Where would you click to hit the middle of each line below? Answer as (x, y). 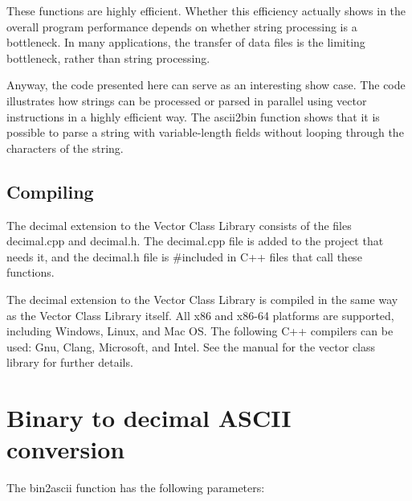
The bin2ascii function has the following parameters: (136, 488)
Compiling (50, 191)
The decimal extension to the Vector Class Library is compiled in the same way (202, 299)
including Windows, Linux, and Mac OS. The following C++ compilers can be (200, 331)
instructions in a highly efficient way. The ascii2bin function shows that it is (193, 116)
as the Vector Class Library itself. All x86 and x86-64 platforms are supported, (200, 315)
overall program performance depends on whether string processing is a (182, 26)
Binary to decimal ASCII (149, 418)
